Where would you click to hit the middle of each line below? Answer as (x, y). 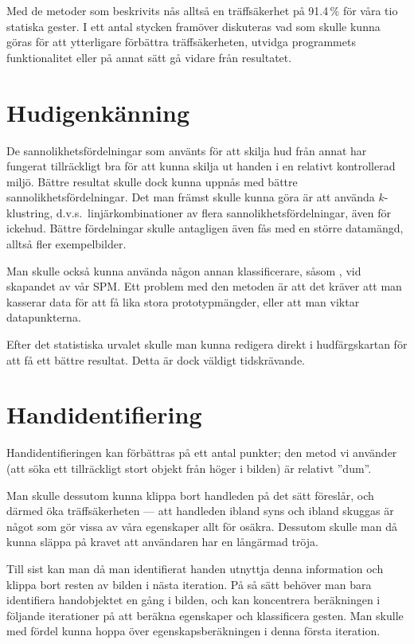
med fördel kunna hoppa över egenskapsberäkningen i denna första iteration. (193, 631)
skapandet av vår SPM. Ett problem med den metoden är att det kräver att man (204, 286)
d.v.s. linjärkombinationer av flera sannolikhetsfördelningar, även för (223, 212)
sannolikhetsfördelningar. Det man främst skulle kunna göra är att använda (191, 197)
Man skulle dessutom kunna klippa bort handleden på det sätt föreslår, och (190, 495)
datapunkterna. (44, 317)
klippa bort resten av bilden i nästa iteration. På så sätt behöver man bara (189, 584)
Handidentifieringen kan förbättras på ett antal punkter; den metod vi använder (202, 453)
